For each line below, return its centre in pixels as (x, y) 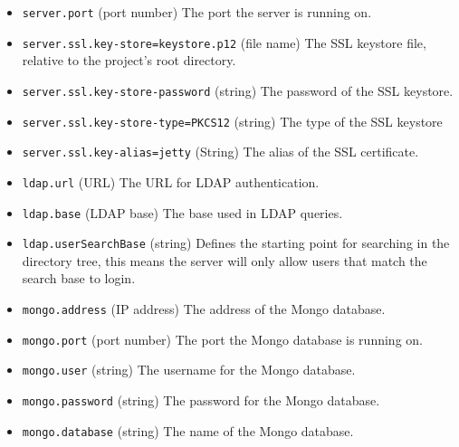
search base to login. (79, 278)
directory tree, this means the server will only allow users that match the (225, 260)
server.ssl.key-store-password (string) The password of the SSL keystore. (238, 90)
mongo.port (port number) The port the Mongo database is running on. (222, 339)
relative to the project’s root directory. (129, 60)
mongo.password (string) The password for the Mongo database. (201, 400)
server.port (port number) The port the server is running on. (197, 12)
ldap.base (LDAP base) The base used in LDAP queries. (182, 212)
